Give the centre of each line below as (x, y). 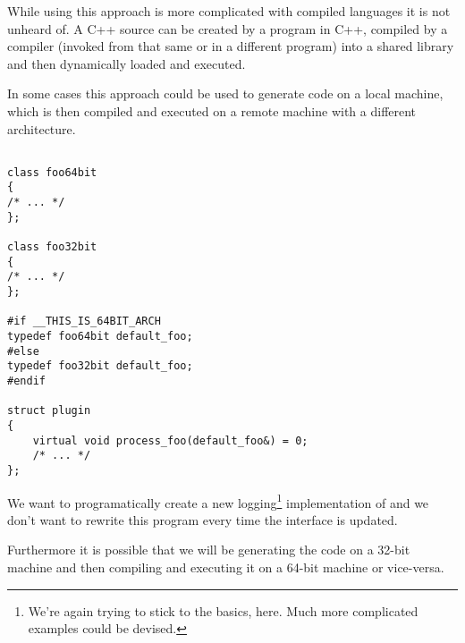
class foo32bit (52, 247)
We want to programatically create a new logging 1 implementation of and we (218, 501)
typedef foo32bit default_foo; (100, 366)
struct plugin (49, 411)
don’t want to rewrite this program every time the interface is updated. (203, 519)
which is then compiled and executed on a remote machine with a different (212, 110)
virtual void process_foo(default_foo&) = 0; (170, 440)
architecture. (42, 128)
